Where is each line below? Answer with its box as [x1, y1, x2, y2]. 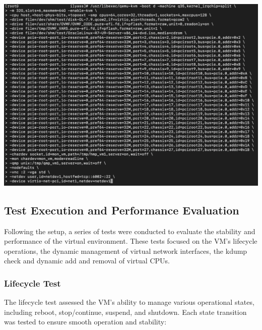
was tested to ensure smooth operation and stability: [4, 316, 167, 327]
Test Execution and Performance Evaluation [4, 202, 239, 217]
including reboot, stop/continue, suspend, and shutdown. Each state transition [4, 306, 247, 317]
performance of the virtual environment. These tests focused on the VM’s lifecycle [4, 236, 257, 246]
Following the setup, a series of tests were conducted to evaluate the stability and [4, 226, 255, 236]
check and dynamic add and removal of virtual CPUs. [4, 255, 170, 266]
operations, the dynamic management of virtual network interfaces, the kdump [4, 245, 247, 256]
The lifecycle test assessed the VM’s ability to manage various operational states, [4, 297, 254, 307]
